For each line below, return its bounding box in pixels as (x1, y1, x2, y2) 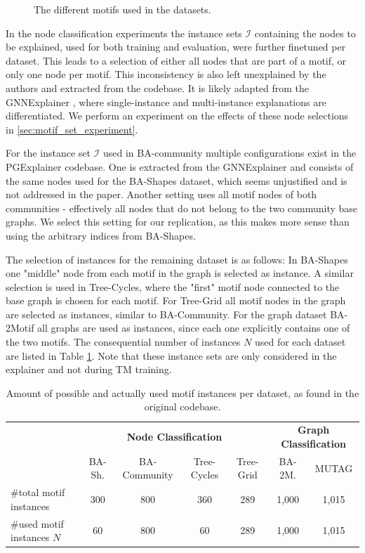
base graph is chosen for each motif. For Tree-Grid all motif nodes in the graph (6, 293, 346, 308)
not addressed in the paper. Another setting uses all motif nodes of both (6, 187, 317, 202)
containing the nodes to (254, 25, 356, 40)
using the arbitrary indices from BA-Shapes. (6, 228, 196, 242)
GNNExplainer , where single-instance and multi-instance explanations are (6, 94, 326, 109)
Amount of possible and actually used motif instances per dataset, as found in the (6, 385, 359, 400)
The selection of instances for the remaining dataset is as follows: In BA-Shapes (6, 252, 348, 266)
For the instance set (6, 145, 91, 160)
